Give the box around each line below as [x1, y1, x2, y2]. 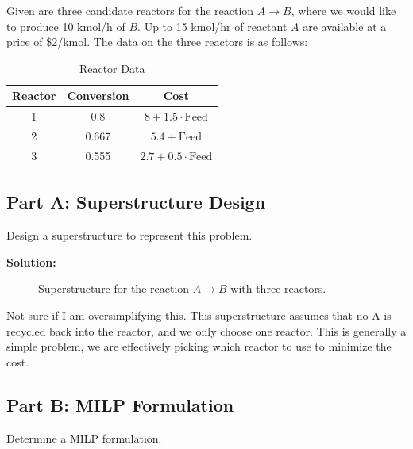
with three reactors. [230, 280, 326, 297]
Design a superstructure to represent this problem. [6, 227, 253, 244]
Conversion [67, 87, 129, 104]
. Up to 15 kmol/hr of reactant [137, 17, 288, 34]
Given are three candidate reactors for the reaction [6, 2, 254, 18]
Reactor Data [79, 59, 145, 76]
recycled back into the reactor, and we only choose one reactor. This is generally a [6, 322, 407, 339]
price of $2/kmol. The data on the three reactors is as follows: [6, 33, 308, 50]
